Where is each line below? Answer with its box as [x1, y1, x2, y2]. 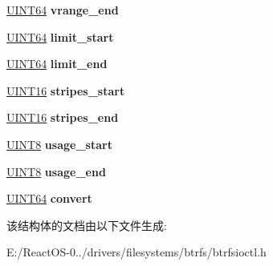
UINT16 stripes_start [6, 82, 125, 99]
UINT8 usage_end [6, 163, 106, 179]
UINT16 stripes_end [6, 109, 119, 126]
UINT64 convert [6, 190, 92, 207]
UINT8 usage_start [6, 135, 112, 152]
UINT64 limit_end [6, 55, 108, 72]
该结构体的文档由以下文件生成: [6, 216, 167, 233]
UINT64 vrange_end [6, 2, 119, 18]
